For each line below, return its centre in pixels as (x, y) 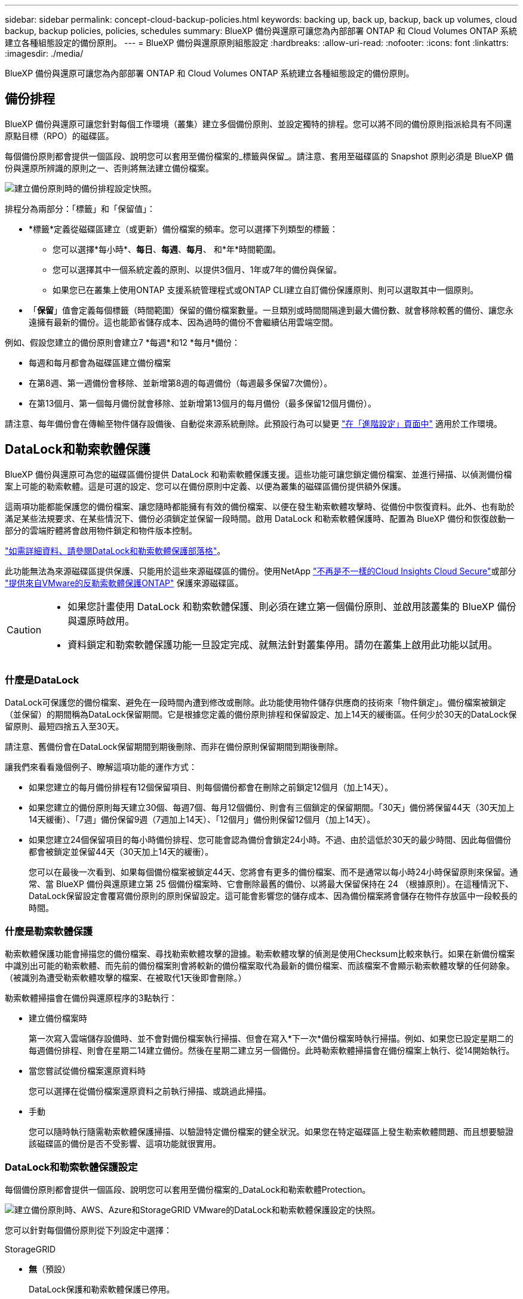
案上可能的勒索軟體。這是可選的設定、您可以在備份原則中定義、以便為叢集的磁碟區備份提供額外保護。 (205, 486)
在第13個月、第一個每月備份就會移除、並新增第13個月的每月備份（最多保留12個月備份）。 (202, 403)
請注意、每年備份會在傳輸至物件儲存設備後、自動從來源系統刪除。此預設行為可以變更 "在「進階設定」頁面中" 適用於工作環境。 (253, 423)
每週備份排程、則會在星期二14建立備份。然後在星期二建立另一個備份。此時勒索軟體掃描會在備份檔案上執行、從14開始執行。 (272, 1051)
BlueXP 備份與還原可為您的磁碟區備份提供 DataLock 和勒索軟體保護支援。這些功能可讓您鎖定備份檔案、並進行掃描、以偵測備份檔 (259, 474)
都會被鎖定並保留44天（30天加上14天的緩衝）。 (121, 852)
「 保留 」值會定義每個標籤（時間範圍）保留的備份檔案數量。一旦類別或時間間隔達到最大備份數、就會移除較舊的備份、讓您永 (271, 310)
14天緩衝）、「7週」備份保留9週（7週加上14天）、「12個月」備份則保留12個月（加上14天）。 (202, 820)
